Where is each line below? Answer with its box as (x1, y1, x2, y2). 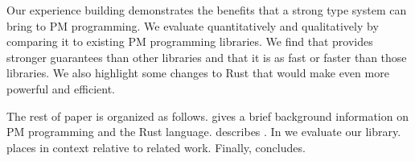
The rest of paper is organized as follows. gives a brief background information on (6, 107, 409, 124)
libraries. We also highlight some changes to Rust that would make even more (6, 64, 389, 81)
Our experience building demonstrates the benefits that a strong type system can (6, 2, 407, 18)
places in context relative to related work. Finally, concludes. (6, 138, 306, 155)
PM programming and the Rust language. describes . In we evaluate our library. (6, 123, 401, 140)
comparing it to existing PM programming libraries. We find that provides (6, 33, 373, 50)
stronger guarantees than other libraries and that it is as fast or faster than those (6, 48, 407, 65)
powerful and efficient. (6, 80, 115, 97)
